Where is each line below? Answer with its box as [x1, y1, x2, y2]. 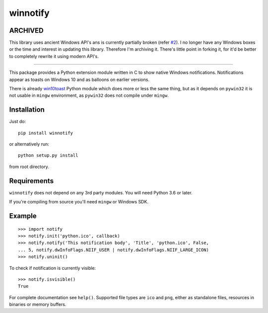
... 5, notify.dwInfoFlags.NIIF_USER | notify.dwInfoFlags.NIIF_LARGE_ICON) [18, 247, 209, 252]
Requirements [9, 177, 54, 185]
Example [9, 211, 37, 220]
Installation [9, 106, 45, 114]
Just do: [9, 119, 26, 125]
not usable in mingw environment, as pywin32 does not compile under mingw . [9, 92, 169, 99]
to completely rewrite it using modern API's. [9, 53, 99, 59]
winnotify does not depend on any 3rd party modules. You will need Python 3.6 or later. [9, 189, 193, 195]
